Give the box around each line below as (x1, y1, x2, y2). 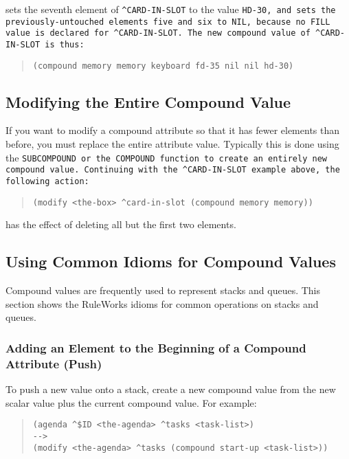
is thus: (45, 39, 85, 49)
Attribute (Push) (5, 355, 102, 372)
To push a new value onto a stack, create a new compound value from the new (5, 382, 336, 396)
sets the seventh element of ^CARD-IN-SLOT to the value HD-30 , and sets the (5, 2, 336, 16)
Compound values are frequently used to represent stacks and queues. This (5, 283, 321, 298)
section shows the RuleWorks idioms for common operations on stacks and (5, 296, 319, 311)
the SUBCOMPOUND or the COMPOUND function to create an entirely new (5, 150, 327, 164)
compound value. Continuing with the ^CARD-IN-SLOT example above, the (5, 165, 340, 175)
